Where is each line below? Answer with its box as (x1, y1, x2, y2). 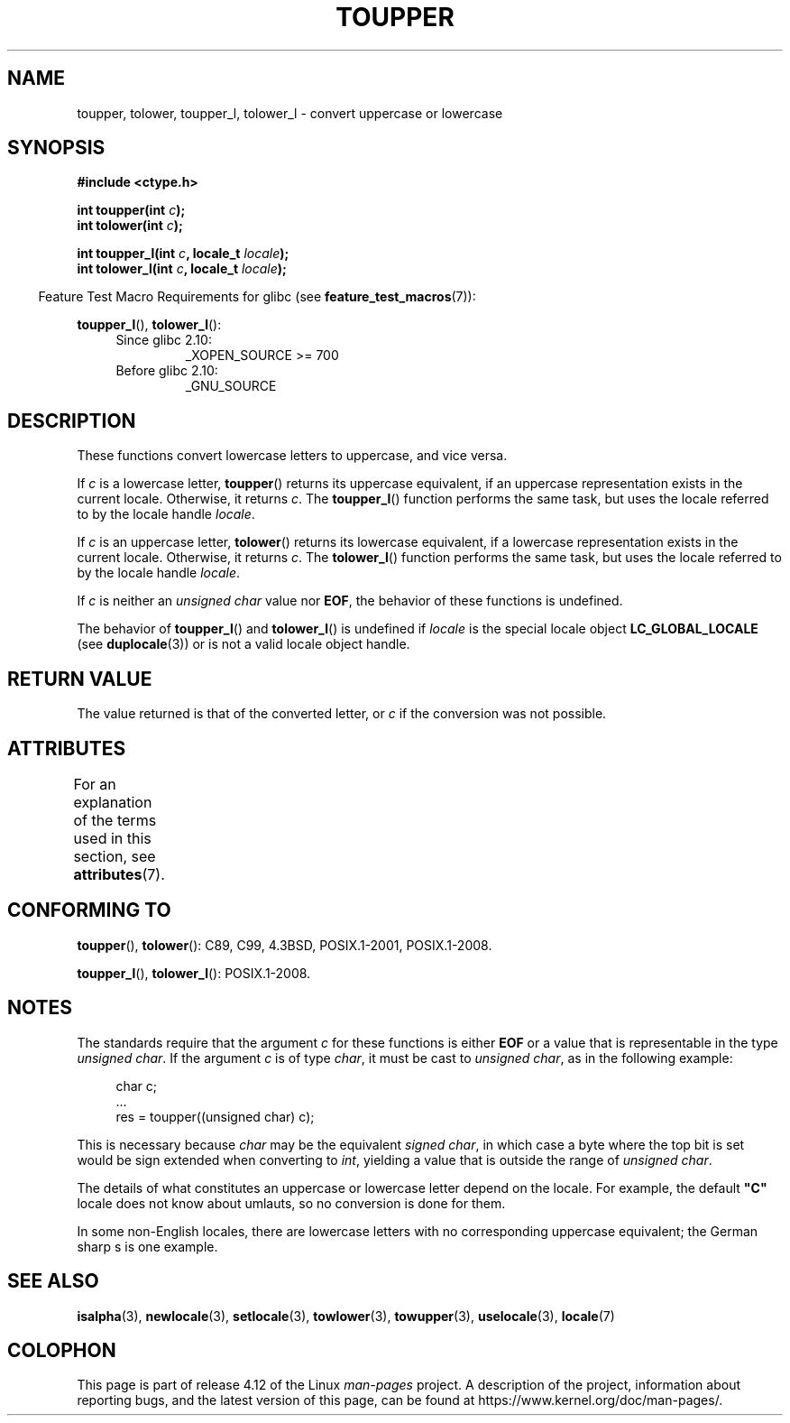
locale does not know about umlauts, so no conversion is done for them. (77, 1195, 506, 1211)
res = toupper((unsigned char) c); (115, 1108, 315, 1124)
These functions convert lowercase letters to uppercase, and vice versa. (77, 448, 508, 464)
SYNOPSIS (7, 136, 106, 160)
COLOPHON (7, 1338, 116, 1362)
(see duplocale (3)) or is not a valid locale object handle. (77, 636, 410, 652)
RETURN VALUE (7, 667, 152, 690)
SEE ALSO (7, 1270, 99, 1293)
